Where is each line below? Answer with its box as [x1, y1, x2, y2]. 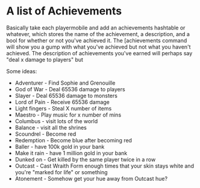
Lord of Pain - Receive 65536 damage [14, 98, 110, 106]
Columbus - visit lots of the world [14, 117, 98, 124]
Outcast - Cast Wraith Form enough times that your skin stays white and [14, 162, 195, 169]
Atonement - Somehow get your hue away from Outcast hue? [14, 175, 167, 182]
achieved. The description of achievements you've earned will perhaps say [6, 49, 193, 56]
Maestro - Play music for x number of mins [14, 111, 122, 118]
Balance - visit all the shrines [14, 124, 87, 131]
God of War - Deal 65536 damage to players [14, 85, 125, 92]
